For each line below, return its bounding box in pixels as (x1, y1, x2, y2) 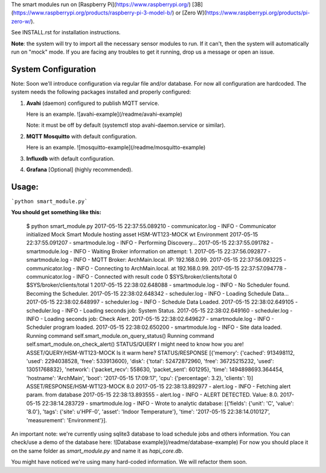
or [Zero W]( (175, 9, 206, 16)
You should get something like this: (11, 209, 102, 216)
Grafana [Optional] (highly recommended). (26, 166, 133, 173)
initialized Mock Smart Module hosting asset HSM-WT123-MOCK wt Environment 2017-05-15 (26, 231, 258, 238)
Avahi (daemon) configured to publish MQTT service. (26, 100, 159, 107)
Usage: (11, 182, 39, 192)
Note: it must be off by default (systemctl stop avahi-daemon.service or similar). (26, 121, 226, 129)
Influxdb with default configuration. (26, 154, 115, 162)
